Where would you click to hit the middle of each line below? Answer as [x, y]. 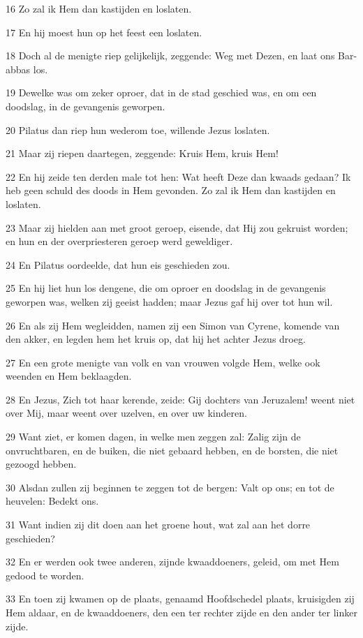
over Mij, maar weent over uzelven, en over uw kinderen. [126, 413]
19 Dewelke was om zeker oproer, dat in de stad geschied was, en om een [161, 92]
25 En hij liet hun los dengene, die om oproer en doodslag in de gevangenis [166, 288]
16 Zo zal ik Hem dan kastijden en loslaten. [99, 8]
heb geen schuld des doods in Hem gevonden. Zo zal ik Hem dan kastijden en [171, 190]
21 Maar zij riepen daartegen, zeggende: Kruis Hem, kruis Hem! [142, 153]
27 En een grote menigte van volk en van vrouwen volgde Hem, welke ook [163, 362]
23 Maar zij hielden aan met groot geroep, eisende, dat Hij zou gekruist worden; [177, 227]
